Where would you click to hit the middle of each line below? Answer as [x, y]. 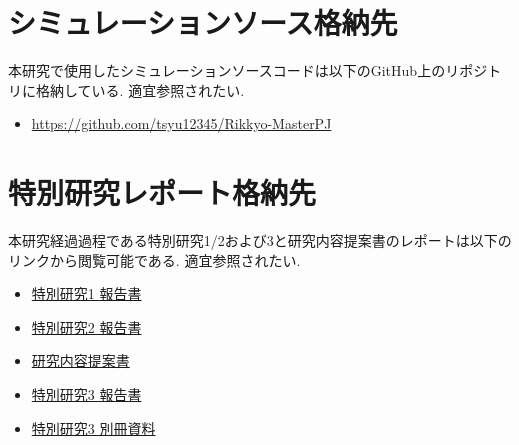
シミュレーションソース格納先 [203, 22]
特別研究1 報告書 [86, 293]
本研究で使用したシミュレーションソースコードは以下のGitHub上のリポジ [248, 70]
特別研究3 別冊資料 [93, 427]
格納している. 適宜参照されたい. [140, 89]
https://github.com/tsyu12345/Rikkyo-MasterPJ [181, 123]
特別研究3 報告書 [86, 394]
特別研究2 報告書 [86, 326]
